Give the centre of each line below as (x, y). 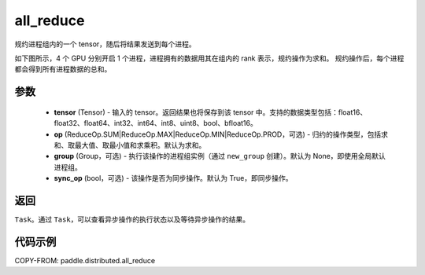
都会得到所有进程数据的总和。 (63, 69)
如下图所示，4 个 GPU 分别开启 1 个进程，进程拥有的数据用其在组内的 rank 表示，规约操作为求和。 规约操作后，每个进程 (209, 58)
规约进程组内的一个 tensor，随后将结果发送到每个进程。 (105, 44)
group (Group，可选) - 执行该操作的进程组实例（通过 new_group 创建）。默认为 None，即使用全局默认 (220, 156)
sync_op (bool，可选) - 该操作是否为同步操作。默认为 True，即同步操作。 (173, 178)
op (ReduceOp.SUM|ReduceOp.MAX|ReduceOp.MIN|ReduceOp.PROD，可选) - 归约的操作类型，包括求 (221, 134)
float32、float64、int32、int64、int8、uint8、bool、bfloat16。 (155, 123)
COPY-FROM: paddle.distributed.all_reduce (85, 260)
